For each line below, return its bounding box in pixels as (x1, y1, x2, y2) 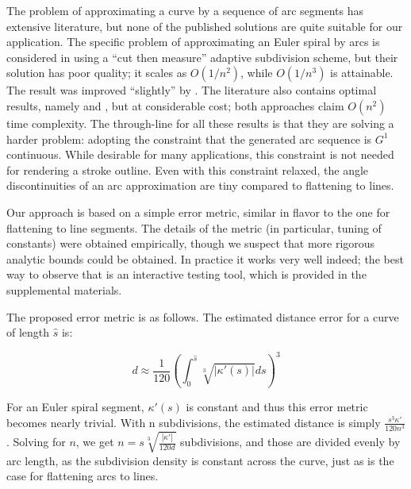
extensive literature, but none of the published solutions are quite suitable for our (6, 17, 403, 34)
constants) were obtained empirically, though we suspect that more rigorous (6, 235, 375, 252)
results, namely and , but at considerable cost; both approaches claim (6, 97, 344, 114)
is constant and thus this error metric (186, 399, 368, 415)
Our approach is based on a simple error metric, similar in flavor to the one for (6, 203, 390, 220)
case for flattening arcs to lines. (6, 468, 159, 484)
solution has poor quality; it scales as (6, 64, 187, 81)
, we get (75, 433, 114, 450)
